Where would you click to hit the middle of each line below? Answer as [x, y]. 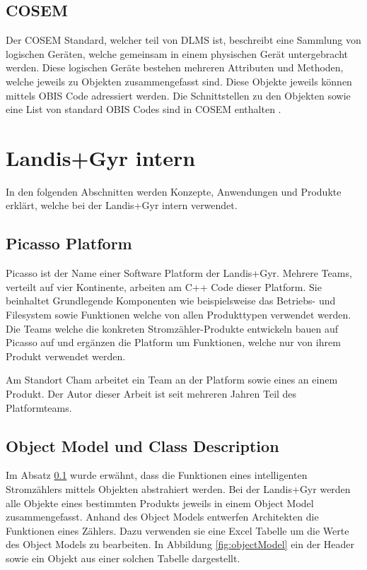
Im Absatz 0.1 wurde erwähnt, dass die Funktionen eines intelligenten [157, 475]
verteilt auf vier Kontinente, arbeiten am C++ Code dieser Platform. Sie [164, 286]
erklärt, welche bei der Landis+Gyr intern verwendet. [122, 205]
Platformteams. [39, 407]
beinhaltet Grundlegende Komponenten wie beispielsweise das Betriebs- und [171, 301]
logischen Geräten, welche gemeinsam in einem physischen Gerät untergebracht [177, 53]
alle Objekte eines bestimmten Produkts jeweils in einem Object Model [160, 503]
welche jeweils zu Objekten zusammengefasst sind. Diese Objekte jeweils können [179, 81]
